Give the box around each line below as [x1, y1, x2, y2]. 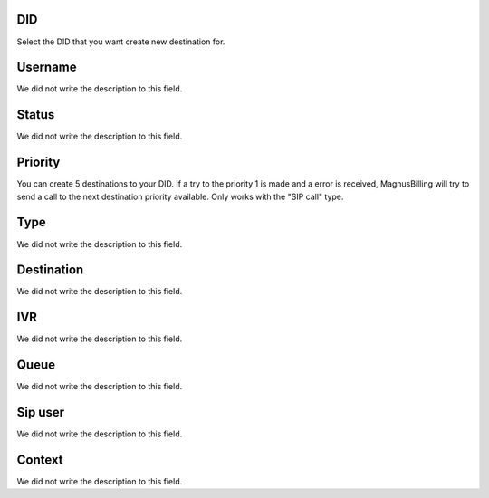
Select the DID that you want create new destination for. [16, 36, 225, 47]
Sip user [16, 405, 65, 420]
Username [16, 60, 77, 75]
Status [16, 107, 55, 122]
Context [16, 452, 63, 467]
